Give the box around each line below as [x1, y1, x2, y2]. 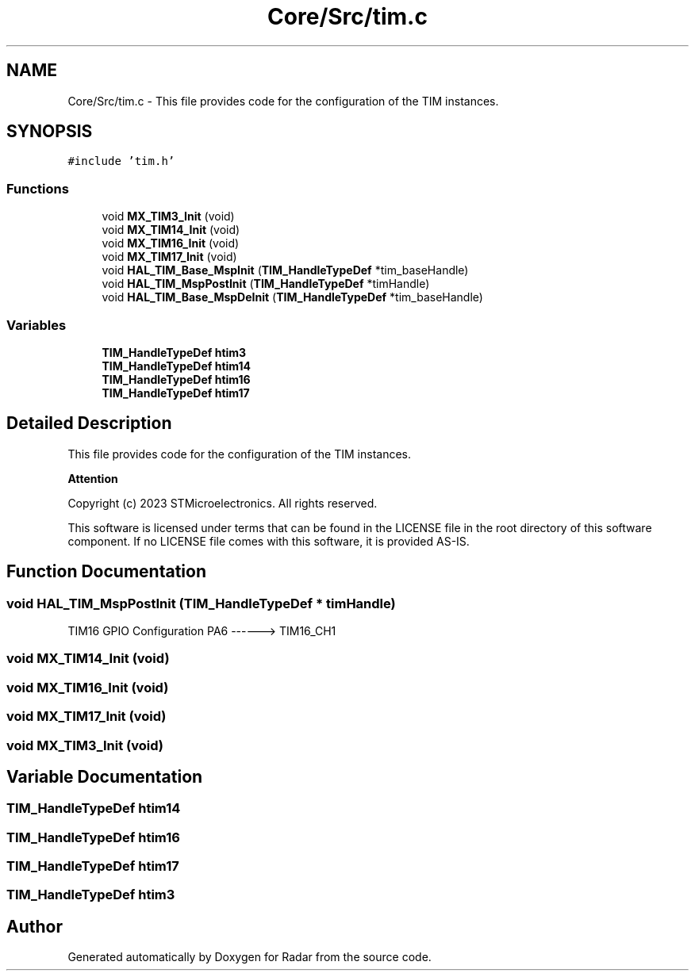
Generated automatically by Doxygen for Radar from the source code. [67, 950, 432, 964]
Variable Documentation [6, 766, 203, 787]
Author [6, 916, 63, 937]
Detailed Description [6, 413, 172, 434]
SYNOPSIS [6, 121, 93, 142]
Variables [6, 316, 67, 333]
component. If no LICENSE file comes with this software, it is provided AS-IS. [67, 534, 470, 548]
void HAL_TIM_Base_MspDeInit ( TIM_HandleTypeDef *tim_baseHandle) [102, 290, 483, 305]
